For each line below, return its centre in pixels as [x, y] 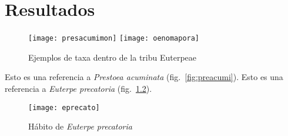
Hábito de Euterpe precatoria [80, 126]
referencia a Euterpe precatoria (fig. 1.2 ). [78, 88]
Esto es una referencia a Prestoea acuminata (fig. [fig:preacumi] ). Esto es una [144, 77]
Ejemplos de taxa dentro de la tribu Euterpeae [113, 57]
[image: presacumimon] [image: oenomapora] [114, 39]
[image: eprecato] [64, 107]
